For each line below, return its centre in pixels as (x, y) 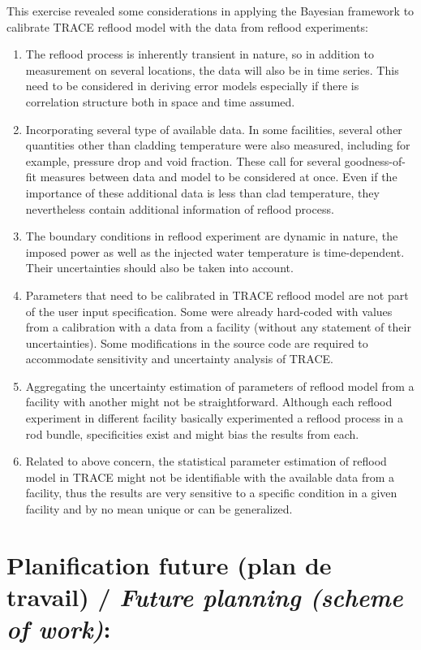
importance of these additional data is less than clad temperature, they (202, 192)
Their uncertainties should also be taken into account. (159, 268)
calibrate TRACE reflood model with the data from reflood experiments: (187, 26)
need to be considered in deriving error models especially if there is (192, 86)
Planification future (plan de (169, 564)
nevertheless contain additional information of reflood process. (180, 208)
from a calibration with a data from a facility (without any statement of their (218, 327)
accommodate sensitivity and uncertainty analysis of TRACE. (179, 359)
